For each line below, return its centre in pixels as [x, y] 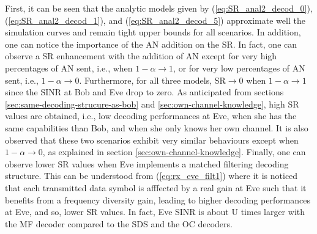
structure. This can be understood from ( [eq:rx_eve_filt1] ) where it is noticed [151, 176]
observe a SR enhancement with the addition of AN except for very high [141, 56]
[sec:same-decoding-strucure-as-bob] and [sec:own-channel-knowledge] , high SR [152, 104]
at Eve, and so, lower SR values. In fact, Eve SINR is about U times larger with [155, 212]
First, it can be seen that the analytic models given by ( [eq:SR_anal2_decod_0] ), [159, 8]
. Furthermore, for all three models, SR [152, 80]
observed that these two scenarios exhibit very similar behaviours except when [152, 140]
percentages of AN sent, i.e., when [69, 68]
